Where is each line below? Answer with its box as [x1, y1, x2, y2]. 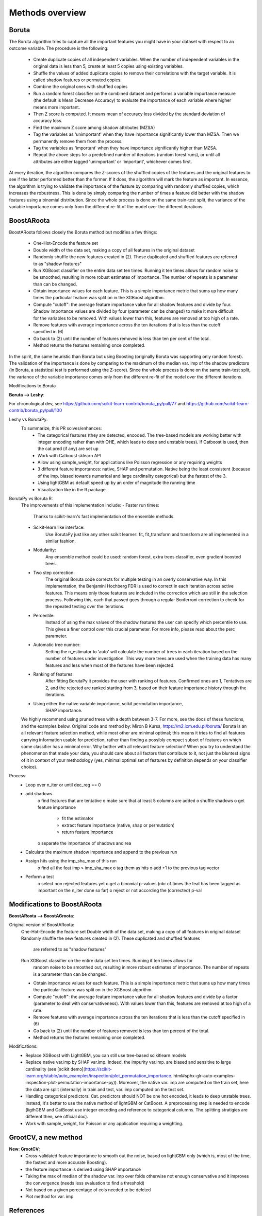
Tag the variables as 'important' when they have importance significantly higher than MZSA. [33, 145, 218, 151]
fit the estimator [62, 815, 94, 822]
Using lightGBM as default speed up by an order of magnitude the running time [37, 480, 196, 486]
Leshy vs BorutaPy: [9, 416, 48, 422]
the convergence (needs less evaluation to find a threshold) [25, 1180, 145, 1186]
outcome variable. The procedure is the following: [9, 45, 109, 51]
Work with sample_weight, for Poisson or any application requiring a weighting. [25, 1120, 183, 1126]
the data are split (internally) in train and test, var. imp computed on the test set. [25, 1086, 185, 1092]
